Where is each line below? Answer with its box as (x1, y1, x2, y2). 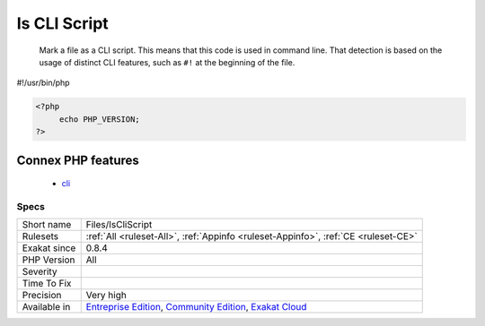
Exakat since (22, 242, 76, 254)
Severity (22, 265, 57, 278)
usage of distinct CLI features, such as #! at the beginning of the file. (39, 56, 295, 67)
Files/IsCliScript (85, 219, 153, 231)
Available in (22, 301, 71, 313)
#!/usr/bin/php (16, 77, 71, 89)
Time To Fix (22, 278, 72, 290)
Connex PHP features (16, 152, 139, 167)
